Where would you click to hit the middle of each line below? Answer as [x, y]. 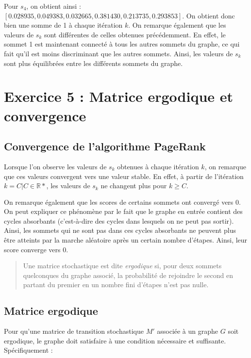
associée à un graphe [188, 331]
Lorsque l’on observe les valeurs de [55, 166]
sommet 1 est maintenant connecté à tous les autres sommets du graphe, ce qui [122, 44]
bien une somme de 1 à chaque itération [63, 25]
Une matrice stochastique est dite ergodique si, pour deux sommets [122, 266]
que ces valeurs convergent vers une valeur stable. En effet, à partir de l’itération [124, 176]
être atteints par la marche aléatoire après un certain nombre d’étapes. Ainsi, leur [126, 240]
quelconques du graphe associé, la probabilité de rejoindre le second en [128, 275]
